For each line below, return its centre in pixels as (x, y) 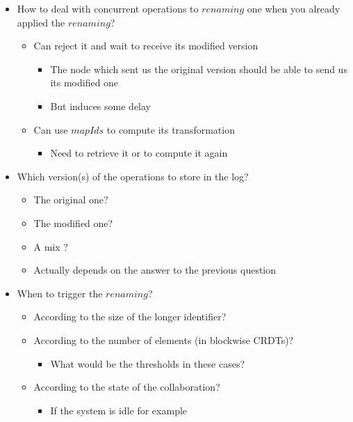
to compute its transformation (171, 129)
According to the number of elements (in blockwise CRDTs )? (164, 339)
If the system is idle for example (119, 410)
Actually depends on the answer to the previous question (155, 270)
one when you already (294, 8)
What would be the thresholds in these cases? (148, 363)
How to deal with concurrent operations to (108, 8)
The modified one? (73, 222)
